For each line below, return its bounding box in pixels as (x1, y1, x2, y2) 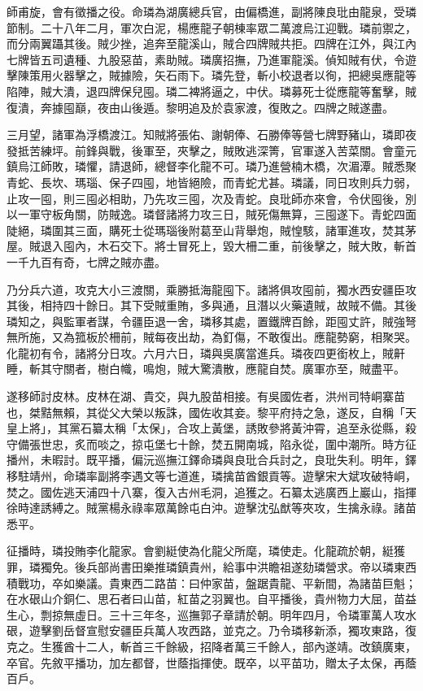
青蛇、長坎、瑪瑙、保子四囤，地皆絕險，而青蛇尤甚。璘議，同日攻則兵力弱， (7, 173, 416, 190)
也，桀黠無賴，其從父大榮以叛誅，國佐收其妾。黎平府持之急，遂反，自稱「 (7, 403, 405, 420)
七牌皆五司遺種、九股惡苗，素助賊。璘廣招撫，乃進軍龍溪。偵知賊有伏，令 (7, 50, 405, 67)
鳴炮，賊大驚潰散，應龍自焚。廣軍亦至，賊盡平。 (142, 360, 405, 377)
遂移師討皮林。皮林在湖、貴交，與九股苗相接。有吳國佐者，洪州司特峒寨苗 (7, 388, 405, 405)
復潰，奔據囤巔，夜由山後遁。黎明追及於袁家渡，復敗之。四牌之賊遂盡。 (7, 98, 394, 115)
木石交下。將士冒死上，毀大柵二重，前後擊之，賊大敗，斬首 (97, 237, 416, 254)
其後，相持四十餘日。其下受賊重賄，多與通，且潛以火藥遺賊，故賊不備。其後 (7, 297, 416, 314)
